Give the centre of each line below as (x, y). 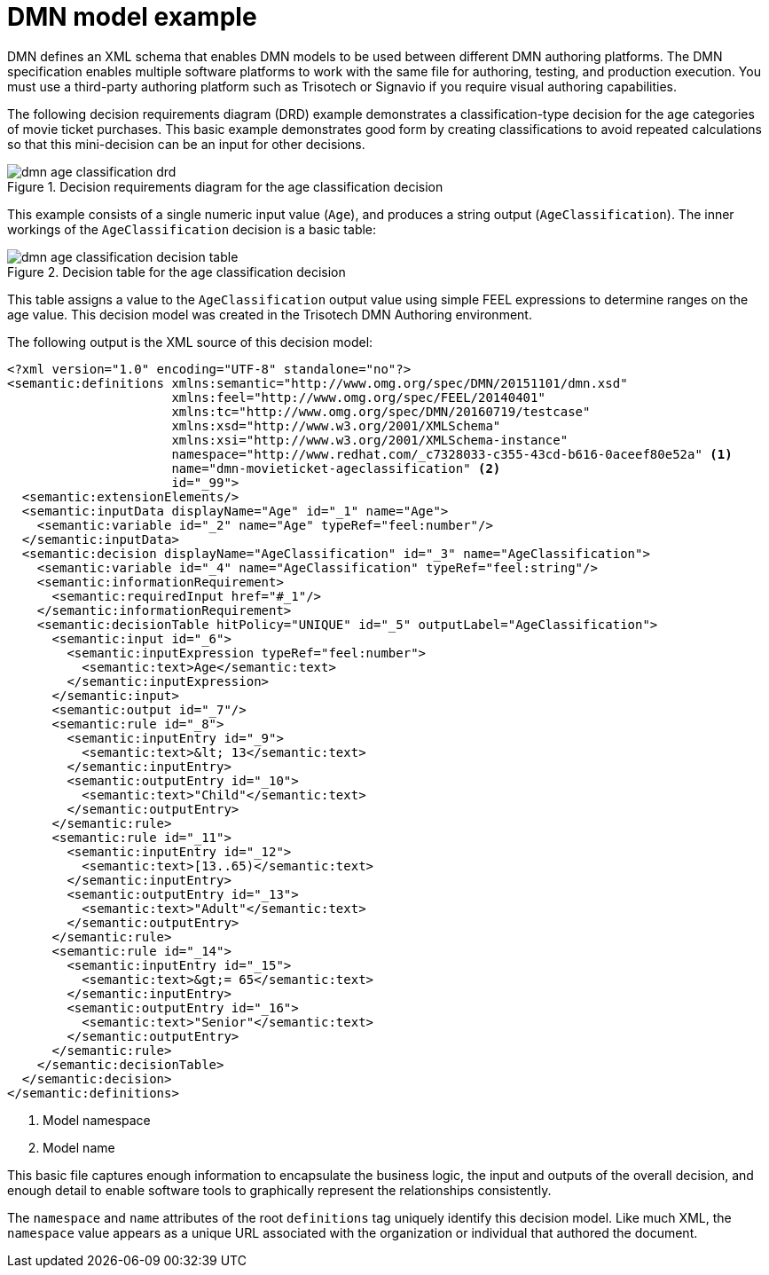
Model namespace (97, 1120)
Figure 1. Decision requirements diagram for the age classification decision (225, 186)
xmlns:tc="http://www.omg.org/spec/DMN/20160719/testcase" (381, 411)
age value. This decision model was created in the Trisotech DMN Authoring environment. (270, 314)
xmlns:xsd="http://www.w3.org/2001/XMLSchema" (336, 425)
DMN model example (132, 17)
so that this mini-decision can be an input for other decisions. (186, 144)
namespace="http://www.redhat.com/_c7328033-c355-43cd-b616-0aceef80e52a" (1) (452, 454)
